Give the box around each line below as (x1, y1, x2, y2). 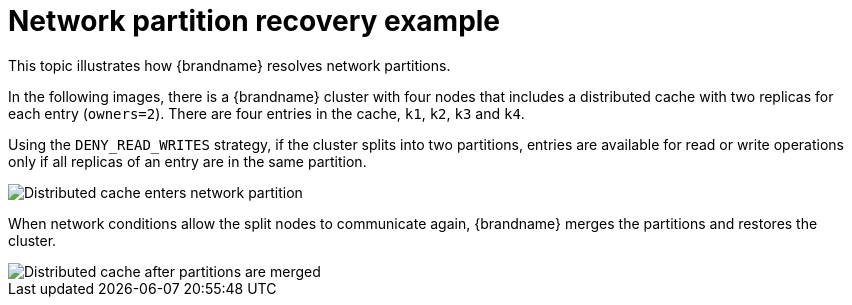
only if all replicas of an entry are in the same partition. (8, 152, 367, 170)
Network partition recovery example (8, 4, 501, 38)
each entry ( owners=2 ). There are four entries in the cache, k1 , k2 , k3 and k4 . (8, 104, 525, 122)
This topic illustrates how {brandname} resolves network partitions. (8, 56, 451, 74)
